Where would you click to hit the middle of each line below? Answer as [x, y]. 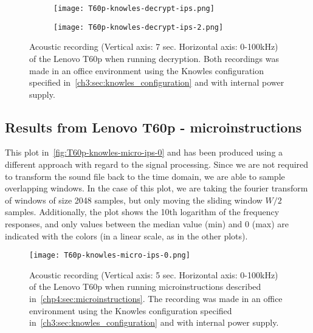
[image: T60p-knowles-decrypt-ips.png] [134, 9]
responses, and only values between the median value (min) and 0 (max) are [147, 224]
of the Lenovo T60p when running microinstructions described [145, 287]
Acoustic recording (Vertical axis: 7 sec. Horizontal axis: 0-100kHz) [154, 46]
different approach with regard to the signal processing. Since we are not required [157, 164]
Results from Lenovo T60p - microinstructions [153, 127]
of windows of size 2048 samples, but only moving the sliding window [134, 200]
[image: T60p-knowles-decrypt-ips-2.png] [139, 27]
